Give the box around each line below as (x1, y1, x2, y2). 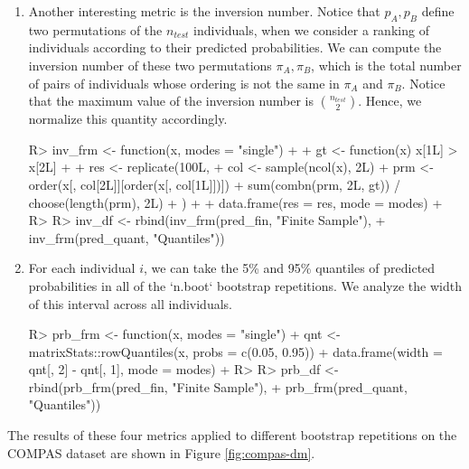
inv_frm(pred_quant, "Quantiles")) (28, 228, 225, 247)
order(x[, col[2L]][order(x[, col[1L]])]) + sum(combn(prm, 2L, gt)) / (28, 174, 400, 193)
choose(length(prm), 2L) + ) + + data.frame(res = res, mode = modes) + (28, 192, 443, 211)
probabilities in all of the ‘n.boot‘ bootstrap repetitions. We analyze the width (28, 276, 462, 295)
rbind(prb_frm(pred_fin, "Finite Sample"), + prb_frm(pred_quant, (28, 377, 408, 396)
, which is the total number (311, 55, 462, 74)
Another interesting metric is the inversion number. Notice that (28, 2, 380, 20)
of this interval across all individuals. (28, 294, 232, 313)
